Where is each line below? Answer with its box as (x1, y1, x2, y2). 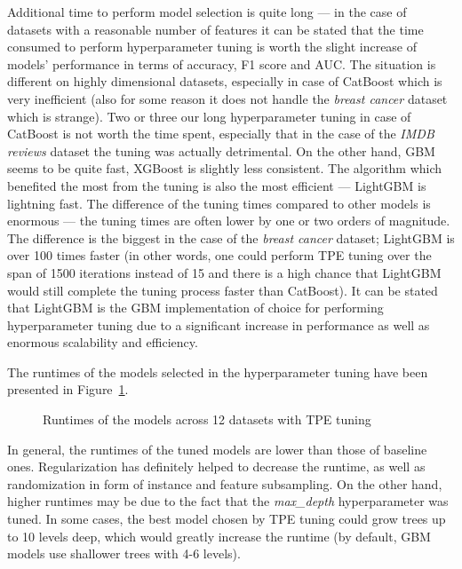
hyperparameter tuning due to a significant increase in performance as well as (7, 315, 430, 334)
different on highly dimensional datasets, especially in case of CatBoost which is (7, 72, 442, 91)
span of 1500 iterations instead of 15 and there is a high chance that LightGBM (7, 263, 442, 281)
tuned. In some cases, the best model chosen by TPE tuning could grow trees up (7, 510, 446, 528)
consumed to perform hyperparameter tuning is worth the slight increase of (7, 37, 418, 56)
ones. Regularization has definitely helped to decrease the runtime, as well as (7, 457, 426, 476)
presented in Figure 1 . (7, 380, 129, 399)
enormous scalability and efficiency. (7, 333, 198, 352)
